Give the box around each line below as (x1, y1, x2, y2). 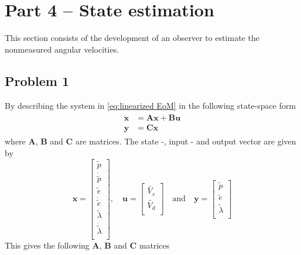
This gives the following (5, 239, 90, 251)
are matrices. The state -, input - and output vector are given (75, 135, 296, 147)
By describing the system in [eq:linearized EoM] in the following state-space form (5, 99, 296, 111)
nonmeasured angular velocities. (5, 43, 119, 55)
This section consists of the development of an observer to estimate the (5, 32, 259, 44)
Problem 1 (5, 71, 69, 89)
